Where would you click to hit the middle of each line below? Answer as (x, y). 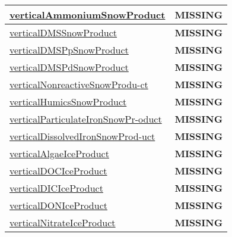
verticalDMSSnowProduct (63, 32)
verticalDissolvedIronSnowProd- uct (82, 136)
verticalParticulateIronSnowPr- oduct (86, 119)
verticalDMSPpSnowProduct (69, 50)
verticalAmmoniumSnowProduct (88, 15)
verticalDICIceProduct (56, 188)
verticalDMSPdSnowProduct (69, 67)
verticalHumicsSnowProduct (68, 102)
